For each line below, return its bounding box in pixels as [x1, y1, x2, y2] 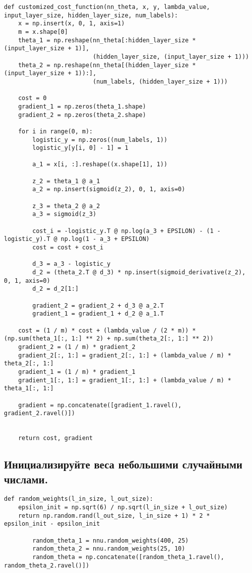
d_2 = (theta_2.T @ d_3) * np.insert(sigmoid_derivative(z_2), [32, 269, 246, 276]
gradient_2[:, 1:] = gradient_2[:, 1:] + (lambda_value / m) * [18, 351, 232, 359]
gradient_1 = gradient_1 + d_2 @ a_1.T [32, 310, 164, 318]
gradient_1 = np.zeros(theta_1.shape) [18, 103, 146, 110]
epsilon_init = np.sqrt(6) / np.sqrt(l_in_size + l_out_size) [18, 504, 228, 511]
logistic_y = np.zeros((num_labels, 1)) [32, 136, 168, 143]
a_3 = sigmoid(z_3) [32, 211, 97, 218]
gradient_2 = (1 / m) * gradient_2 [18, 343, 135, 350]
